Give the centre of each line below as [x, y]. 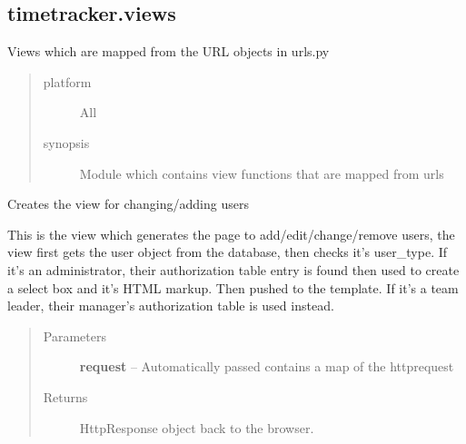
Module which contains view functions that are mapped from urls [262, 173]
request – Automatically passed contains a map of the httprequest [267, 366]
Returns [65, 396]
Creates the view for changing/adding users [128, 204]
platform [67, 81]
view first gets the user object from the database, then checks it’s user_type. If [228, 252]
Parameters [74, 335]
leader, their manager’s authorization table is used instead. [171, 306]
